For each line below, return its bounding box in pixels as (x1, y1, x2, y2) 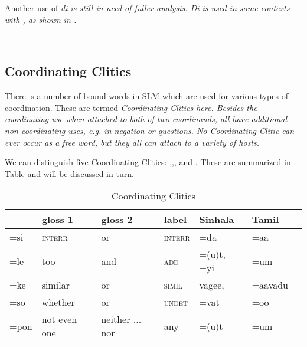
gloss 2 (101, 212, 133, 227)
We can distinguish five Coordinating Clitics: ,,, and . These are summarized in (5, 156, 291, 168)
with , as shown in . (5, 13, 77, 25)
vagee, (199, 278, 224, 292)
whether (41, 295, 75, 309)
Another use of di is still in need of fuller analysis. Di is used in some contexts (5, 2, 290, 14)
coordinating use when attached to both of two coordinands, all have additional (5, 113, 288, 125)
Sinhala (199, 212, 234, 227)
